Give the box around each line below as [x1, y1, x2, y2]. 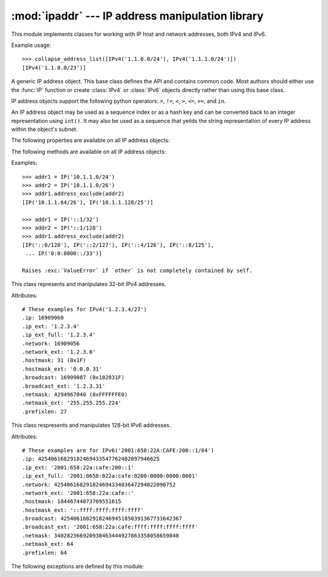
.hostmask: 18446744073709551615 [22, 498, 121, 505]
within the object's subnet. [11, 125, 78, 133]
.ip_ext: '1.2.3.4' [22, 323, 80, 330]
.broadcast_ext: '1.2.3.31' [22, 382, 106, 390]
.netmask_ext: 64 [22, 540, 73, 548]
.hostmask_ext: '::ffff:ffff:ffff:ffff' [22, 506, 144, 514]
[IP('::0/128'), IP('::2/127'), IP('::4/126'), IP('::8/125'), [22, 241, 214, 248]
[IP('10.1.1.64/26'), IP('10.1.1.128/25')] [22, 198, 154, 206]
